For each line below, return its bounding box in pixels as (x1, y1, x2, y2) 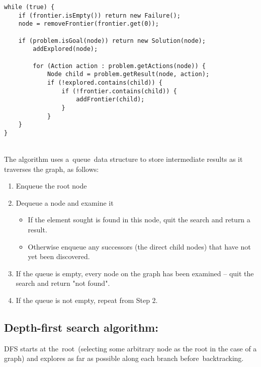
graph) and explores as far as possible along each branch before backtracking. (4, 353, 244, 363)
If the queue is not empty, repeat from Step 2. (16, 295, 158, 305)
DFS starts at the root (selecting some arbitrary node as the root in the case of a (4, 343, 257, 353)
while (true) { (4, 4, 55, 11)
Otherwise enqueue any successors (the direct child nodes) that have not (28, 241, 251, 252)
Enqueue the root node (16, 180, 87, 191)
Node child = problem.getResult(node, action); (47, 71, 210, 78)
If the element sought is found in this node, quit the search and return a (28, 214, 250, 225)
